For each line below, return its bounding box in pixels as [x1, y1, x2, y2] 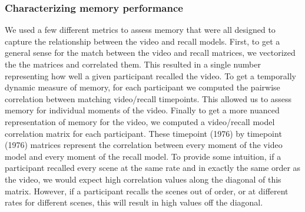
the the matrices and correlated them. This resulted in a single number [5, 58, 261, 70]
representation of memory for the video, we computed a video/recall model [5, 115, 275, 127]
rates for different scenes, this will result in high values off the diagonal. [5, 196, 263, 208]
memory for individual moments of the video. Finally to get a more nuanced [5, 104, 280, 116]
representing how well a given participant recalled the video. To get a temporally [5, 69, 296, 82]
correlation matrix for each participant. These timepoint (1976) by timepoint [5, 127, 282, 139]
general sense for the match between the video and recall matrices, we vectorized [5, 46, 296, 59]
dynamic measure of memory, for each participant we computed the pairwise [5, 81, 280, 93]
